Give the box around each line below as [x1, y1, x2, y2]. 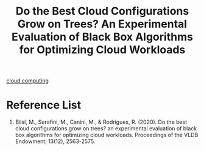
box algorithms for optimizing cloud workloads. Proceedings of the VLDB [15, 132, 199, 139]
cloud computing [6, 77, 49, 84]
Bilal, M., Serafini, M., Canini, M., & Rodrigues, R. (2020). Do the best [15, 118, 188, 126]
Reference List [6, 98, 81, 112]
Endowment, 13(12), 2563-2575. [15, 138, 96, 145]
